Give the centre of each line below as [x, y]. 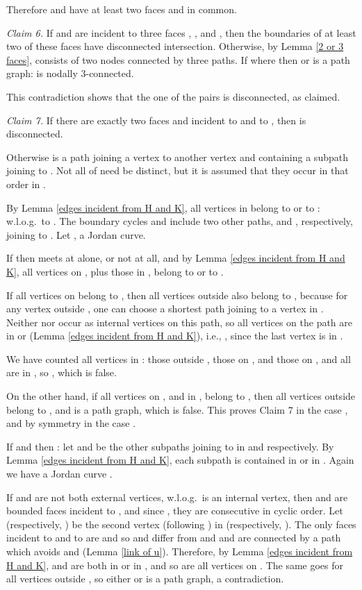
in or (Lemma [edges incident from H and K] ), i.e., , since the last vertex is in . [175, 336]
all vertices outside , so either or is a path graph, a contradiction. [145, 579]
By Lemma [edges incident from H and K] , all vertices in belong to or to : [163, 207]
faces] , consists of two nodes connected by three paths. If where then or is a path [178, 59]
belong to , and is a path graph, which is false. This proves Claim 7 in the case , [177, 409]
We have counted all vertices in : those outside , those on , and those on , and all [179, 359]
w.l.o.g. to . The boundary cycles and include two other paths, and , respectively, [180, 221]
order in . [26, 184]
